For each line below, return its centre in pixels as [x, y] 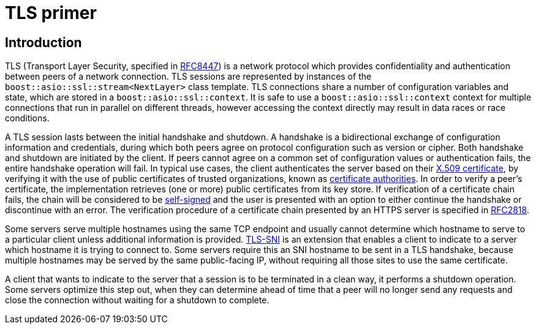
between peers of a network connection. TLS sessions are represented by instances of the [188, 77]
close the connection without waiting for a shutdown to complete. [137, 300]
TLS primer [51, 13]
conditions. [27, 118]
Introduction [43, 42]
